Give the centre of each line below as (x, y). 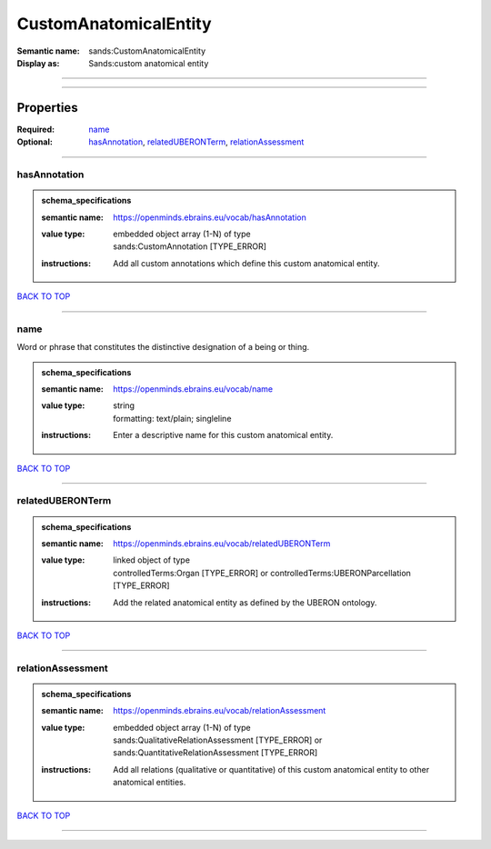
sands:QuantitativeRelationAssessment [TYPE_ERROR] (215, 753)
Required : (35, 129)
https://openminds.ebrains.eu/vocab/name (193, 389)
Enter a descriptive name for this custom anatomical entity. (223, 435)
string (124, 405)
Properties (47, 108)
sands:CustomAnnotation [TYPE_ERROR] (190, 246)
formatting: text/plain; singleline (172, 418)
